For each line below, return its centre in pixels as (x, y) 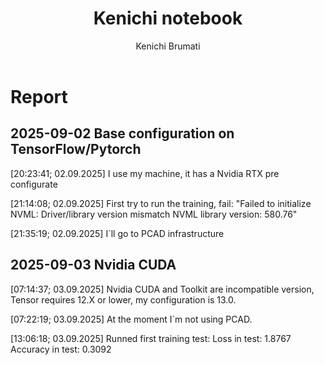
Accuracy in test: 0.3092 (61, 349)
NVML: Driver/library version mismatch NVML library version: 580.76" (154, 214)
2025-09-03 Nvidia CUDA (93, 265)
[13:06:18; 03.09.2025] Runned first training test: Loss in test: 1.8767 (151, 338)
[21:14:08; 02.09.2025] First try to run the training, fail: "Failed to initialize (161, 203)
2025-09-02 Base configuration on (122, 133)
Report (39, 96)
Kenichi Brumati (168, 46)
